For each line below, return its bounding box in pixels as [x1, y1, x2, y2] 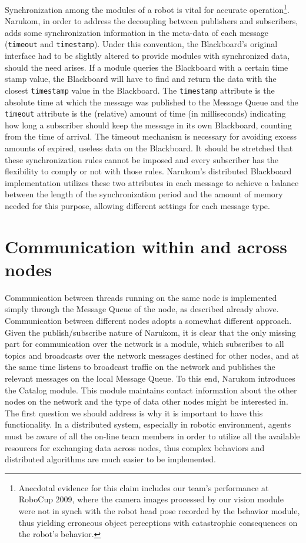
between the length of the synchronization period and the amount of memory [5, 188, 283, 200]
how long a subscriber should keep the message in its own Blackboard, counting [5, 118, 292, 131]
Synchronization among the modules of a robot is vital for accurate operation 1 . [5, 2, 290, 15]
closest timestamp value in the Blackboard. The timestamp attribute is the [5, 84, 275, 96]
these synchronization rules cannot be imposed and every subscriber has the [5, 153, 279, 165]
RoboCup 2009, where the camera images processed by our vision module [18, 493, 284, 505]
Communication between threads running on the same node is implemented [5, 291, 277, 303]
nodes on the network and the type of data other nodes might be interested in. [5, 395, 288, 408]
